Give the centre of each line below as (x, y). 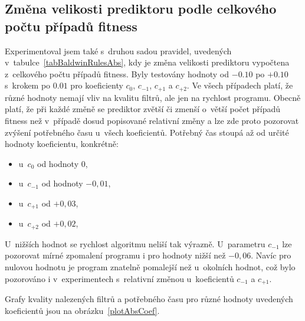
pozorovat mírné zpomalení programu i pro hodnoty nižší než (115, 255)
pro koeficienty (97, 85)
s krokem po (28, 85)
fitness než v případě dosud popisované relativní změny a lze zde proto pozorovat (152, 121)
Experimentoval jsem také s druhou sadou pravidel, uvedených (118, 50)
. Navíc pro (271, 255)
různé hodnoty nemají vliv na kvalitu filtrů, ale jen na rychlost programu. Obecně (153, 97)
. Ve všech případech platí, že (240, 85)
